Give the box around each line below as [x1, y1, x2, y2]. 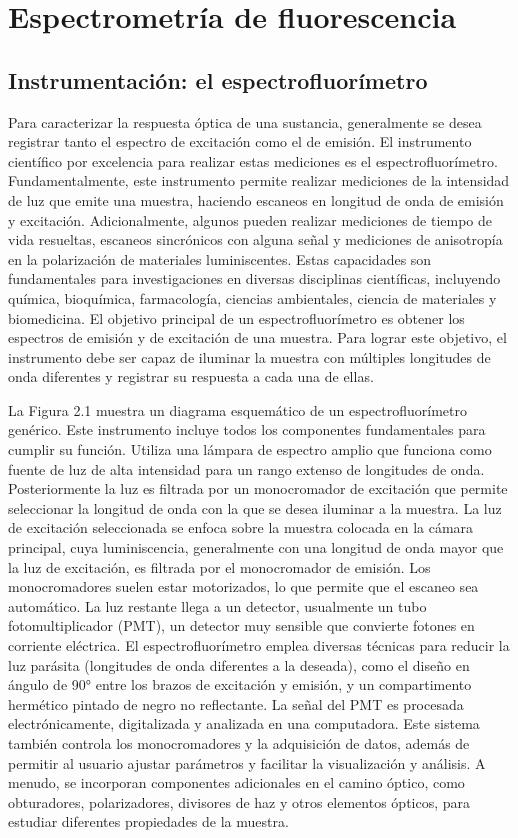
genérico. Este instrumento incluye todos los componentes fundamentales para [8, 419, 486, 440]
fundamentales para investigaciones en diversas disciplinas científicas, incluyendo [8, 268, 501, 289]
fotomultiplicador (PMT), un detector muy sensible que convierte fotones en [8, 615, 475, 636]
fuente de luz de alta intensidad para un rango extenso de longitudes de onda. [8, 458, 485, 479]
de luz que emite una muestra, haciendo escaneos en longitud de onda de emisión [8, 189, 504, 210]
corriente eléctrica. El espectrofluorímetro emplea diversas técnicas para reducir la [8, 635, 510, 656]
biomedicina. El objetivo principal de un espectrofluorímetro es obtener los [8, 307, 465, 328]
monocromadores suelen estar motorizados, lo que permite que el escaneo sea [8, 576, 479, 597]
